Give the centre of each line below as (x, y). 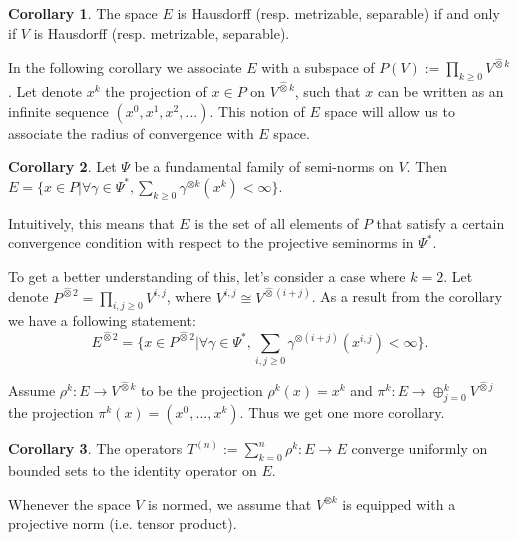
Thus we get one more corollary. (346, 412)
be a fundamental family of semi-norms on (264, 166)
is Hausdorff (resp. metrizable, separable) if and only (338, 13)
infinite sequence (58, 110)
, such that (327, 91)
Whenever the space (69, 503)
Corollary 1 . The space (83, 13)
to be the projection (201, 390)
